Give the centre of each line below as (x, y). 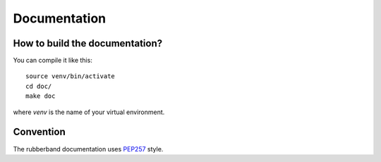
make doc (41, 96)
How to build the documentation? (88, 43)
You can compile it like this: (53, 61)
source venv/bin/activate (71, 76)
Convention (40, 132)
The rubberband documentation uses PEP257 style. (88, 149)
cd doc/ (39, 86)
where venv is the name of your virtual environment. (89, 112)
